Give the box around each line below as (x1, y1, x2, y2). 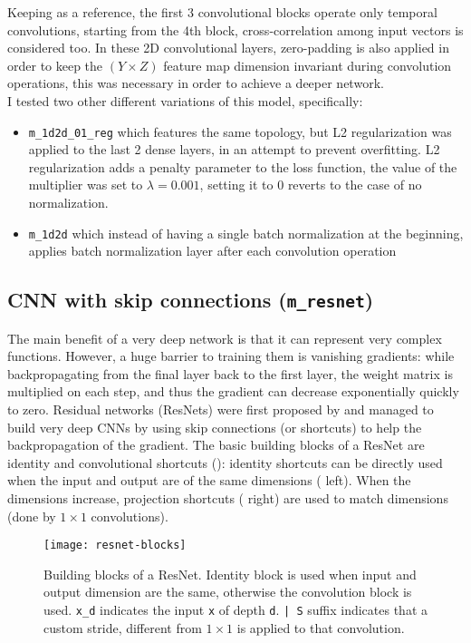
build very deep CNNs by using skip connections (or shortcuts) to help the (7, 417, 422, 436)
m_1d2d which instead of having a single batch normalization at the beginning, (28, 223, 464, 242)
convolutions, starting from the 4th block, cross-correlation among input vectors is (7, 20, 464, 39)
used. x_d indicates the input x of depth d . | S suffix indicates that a (43, 600, 428, 619)
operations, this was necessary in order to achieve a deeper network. (7, 73, 384, 93)
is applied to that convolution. (236, 618, 405, 637)
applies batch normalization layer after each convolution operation (28, 241, 397, 260)
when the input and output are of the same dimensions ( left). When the (7, 471, 411, 490)
